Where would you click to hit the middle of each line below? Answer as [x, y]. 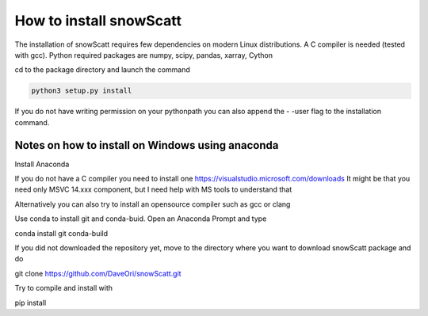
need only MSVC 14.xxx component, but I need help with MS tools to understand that [153, 189]
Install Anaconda [42, 164]
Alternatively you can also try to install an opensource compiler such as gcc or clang [153, 204]
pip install [31, 303]
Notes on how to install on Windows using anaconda [147, 145]
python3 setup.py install [82, 91]
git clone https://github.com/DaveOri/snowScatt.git [98, 273]
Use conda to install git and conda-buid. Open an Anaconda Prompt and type [141, 219]
